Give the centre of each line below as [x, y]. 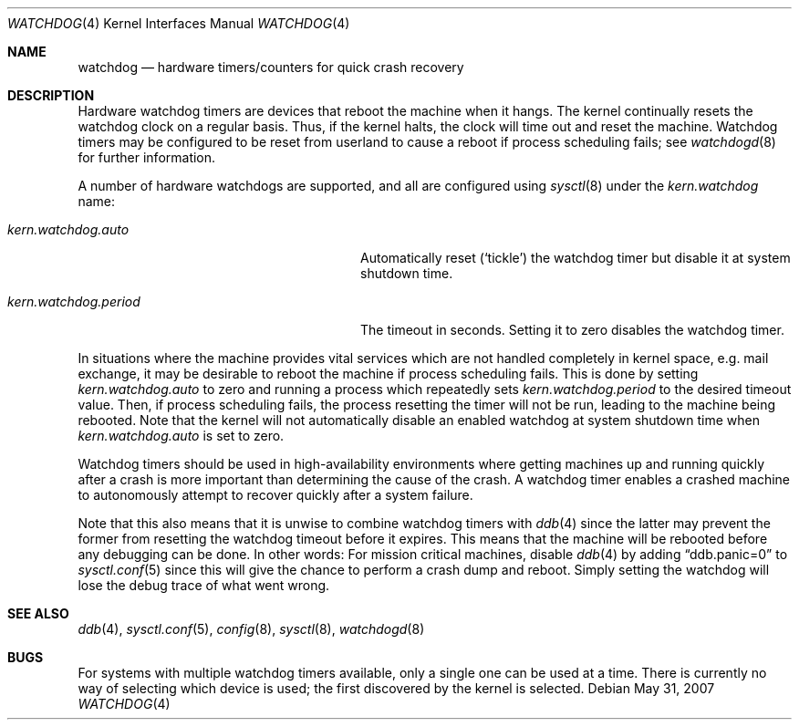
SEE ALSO [38, 613]
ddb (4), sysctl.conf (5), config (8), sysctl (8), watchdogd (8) [251, 629]
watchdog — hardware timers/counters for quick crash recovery [271, 67]
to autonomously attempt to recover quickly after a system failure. [275, 495]
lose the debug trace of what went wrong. [204, 585]
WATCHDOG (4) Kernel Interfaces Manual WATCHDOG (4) [179, 23]
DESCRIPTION [51, 95]
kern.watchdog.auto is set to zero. [181, 436]
